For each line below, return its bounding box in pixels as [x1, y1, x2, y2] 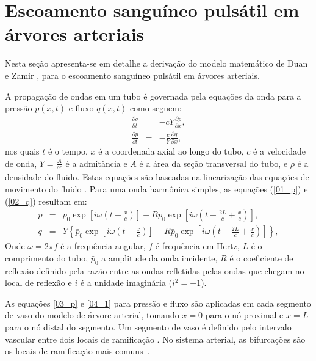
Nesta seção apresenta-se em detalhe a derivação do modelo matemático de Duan [5, 57, 308, 70]
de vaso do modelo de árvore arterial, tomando [5, 308, 179, 321]
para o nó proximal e [205, 308, 284, 321]
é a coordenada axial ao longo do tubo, [98, 145, 244, 157]
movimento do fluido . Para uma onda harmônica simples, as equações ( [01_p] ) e [5, 183, 308, 195]
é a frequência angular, [60, 239, 146, 252]
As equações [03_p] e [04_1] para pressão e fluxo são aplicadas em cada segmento [5, 296, 311, 309]
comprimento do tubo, [5, 251, 88, 264]
